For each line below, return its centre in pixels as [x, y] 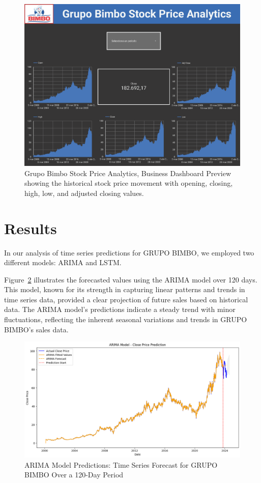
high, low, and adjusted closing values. [84, 193]
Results [31, 228]
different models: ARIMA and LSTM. [63, 262]
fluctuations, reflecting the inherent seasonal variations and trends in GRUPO [126, 319]
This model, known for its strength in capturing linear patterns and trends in [125, 289]
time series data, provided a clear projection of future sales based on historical [126, 299]
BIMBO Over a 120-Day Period [74, 475]
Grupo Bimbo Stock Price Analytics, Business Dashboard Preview [128, 173]
